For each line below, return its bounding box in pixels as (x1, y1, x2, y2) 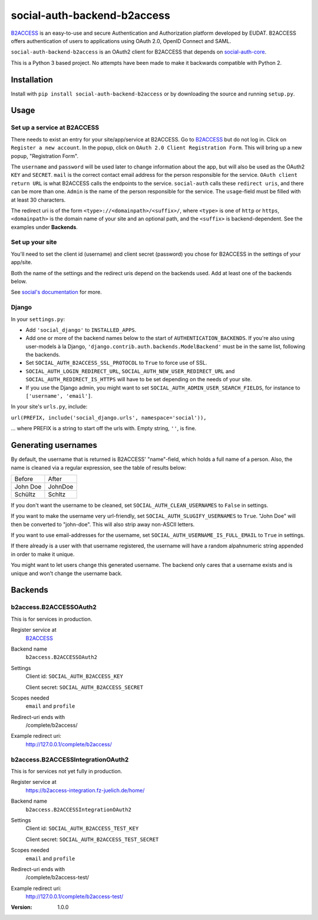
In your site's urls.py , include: (11, 403, 88, 410)
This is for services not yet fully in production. (11, 768, 122, 775)
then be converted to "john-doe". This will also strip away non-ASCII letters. (11, 520, 195, 527)
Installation (11, 74, 53, 85)
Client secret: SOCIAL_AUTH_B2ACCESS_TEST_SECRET (25, 836, 159, 843)
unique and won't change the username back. (11, 569, 123, 577)
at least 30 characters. (11, 196, 66, 203)
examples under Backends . (11, 223, 78, 230)
